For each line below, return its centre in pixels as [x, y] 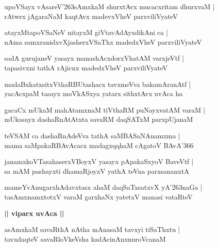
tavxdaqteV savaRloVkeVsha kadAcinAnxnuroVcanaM [85, 239]
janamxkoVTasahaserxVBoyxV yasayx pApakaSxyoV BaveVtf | [99, 161]
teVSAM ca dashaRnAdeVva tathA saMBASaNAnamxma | [92, 135]
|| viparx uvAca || [34, 213]
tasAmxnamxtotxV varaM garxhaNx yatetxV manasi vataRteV [99, 196]
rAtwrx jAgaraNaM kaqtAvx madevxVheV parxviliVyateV [91, 16]
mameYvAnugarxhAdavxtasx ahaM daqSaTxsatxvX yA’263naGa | [103, 187]
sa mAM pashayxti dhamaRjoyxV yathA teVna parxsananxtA [97, 171]
